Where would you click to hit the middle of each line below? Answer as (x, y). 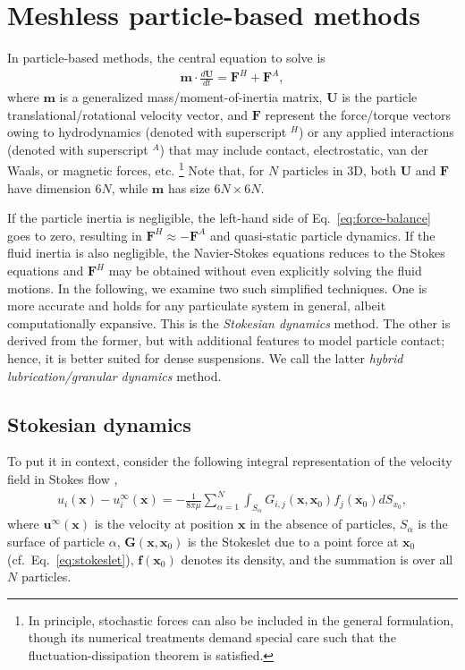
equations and (46, 271)
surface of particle (56, 541)
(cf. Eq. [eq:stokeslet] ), (71, 559)
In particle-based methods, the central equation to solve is (166, 58)
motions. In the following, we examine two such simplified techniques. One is (217, 288)
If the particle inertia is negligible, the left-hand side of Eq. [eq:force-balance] (219, 218)
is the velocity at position (164, 524)
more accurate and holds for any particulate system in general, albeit (197, 305)
